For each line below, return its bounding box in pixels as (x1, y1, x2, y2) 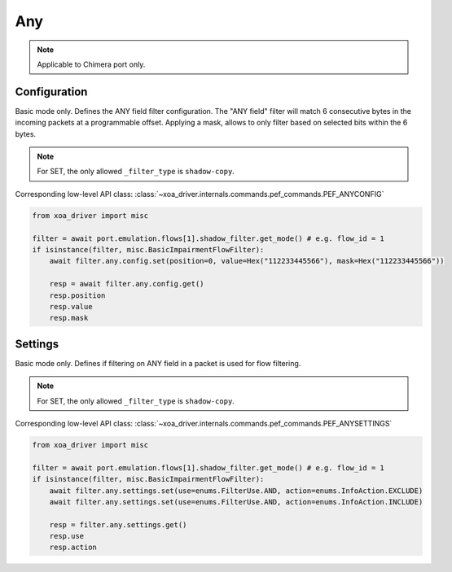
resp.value (49, 302, 93, 311)
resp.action (49, 543, 98, 552)
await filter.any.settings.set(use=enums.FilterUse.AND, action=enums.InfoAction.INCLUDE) (49, 497, 423, 506)
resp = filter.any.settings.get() (49, 520, 187, 529)
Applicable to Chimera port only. (37, 59, 146, 69)
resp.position (49, 290, 106, 300)
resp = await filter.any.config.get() (49, 279, 204, 289)
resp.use (49, 531, 85, 541)
